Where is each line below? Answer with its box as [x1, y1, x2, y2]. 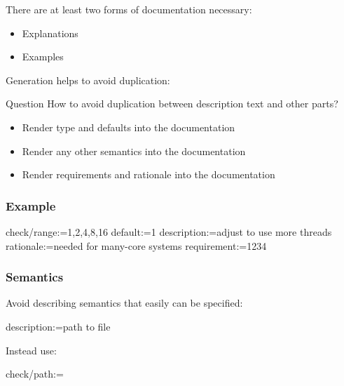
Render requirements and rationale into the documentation [22, 167, 275, 182]
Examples [22, 49, 64, 64]
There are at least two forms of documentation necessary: [6, 2, 252, 16]
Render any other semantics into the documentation [22, 143, 246, 158]
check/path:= [6, 366, 64, 381]
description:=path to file [6, 319, 111, 333]
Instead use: [6, 342, 57, 357]
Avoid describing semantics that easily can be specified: [6, 295, 243, 310]
